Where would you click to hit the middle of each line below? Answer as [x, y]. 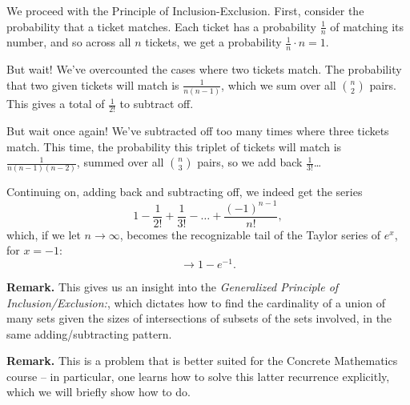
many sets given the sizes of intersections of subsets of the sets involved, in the [199, 318]
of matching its [367, 26]
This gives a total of [56, 104]
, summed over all [120, 162]
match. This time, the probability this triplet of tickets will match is [174, 146]
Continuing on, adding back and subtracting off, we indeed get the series [185, 192]
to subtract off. [157, 104]
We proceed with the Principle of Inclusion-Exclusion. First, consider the [185, 10]
